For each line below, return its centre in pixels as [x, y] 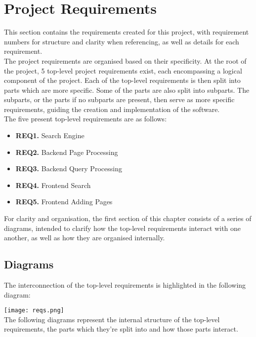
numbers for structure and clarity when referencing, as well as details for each [122, 41]
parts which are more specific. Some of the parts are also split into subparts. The [127, 90]
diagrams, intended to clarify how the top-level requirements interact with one [123, 228]
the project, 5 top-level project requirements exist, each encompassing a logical [123, 70]
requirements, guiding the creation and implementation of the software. [112, 109]
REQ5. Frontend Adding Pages [64, 202]
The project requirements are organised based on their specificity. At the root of [125, 60]
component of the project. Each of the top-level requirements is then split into [122, 80]
